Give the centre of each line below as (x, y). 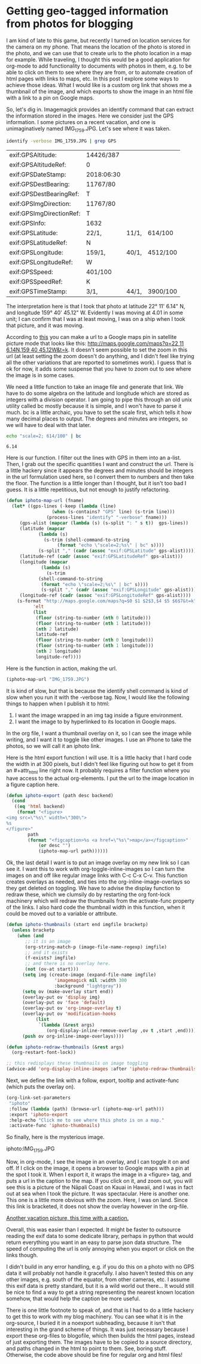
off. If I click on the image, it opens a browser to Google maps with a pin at (98, 1168)
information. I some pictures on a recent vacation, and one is (81, 122)
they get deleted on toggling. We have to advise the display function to (93, 888)
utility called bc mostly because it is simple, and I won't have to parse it (94, 405)
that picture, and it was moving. (45, 325)
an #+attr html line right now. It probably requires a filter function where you (98, 771)
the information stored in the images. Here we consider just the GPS (90, 116)
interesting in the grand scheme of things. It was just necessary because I (97, 1329)
